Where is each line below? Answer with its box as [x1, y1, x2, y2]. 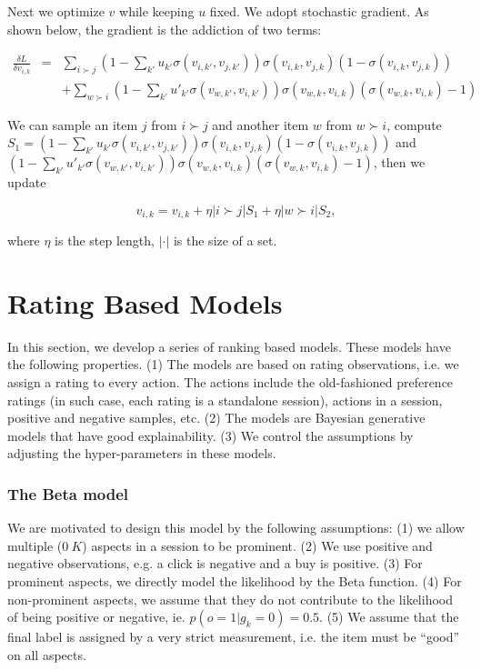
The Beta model [7, 482, 129, 505]
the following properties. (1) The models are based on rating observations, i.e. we [7, 355, 459, 374]
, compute [386, 115, 442, 134]
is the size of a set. [173, 231, 277, 250]
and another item [212, 115, 309, 134]
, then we [373, 153, 426, 172]
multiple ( [7, 535, 63, 555]
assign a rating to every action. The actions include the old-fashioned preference [7, 373, 454, 392]
